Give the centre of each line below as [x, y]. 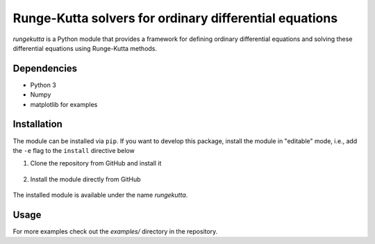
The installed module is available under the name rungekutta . [100, 195]
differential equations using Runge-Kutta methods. [85, 48]
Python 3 [43, 85]
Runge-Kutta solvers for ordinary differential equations [175, 18]
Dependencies [45, 68]
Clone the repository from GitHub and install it [96, 163]
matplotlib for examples [64, 104]
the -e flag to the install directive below [74, 150]
